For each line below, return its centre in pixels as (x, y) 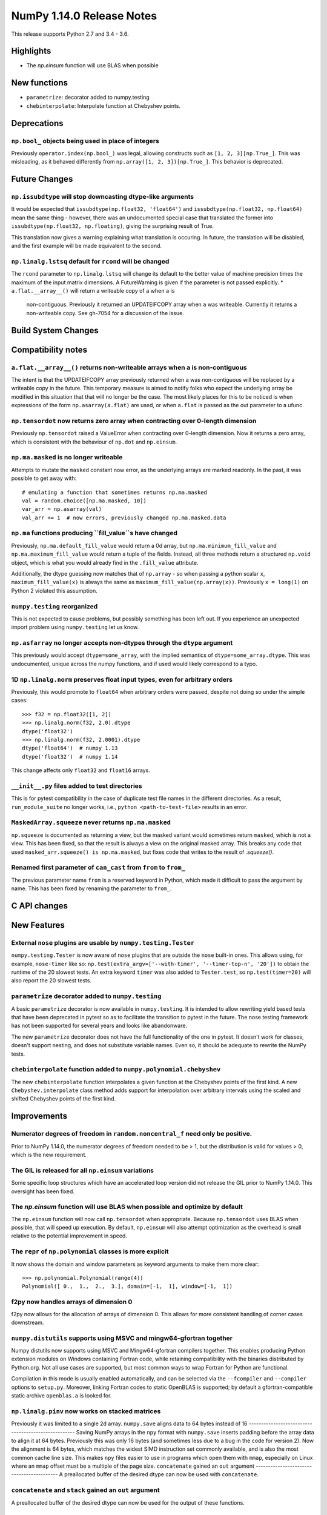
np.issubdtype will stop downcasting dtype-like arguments (102, 197)
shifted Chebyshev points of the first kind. (64, 1099)
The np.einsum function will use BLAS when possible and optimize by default (127, 1207)
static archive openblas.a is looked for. (61, 1396)
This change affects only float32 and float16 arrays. (81, 770)
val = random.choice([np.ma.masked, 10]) (84, 501)
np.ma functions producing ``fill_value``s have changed (94, 533)
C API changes (39, 906)
